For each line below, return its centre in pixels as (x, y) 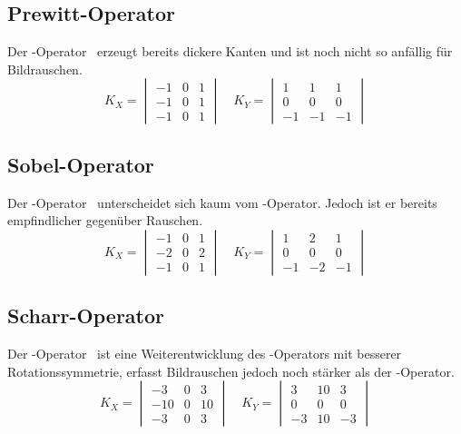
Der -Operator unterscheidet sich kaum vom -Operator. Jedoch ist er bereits (222, 202)
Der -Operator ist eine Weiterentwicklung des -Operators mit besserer (205, 353)
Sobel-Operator (81, 164)
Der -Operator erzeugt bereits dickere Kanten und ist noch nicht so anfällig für (230, 51)
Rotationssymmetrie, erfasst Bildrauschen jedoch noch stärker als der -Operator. (231, 371)
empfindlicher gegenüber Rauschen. (105, 220)
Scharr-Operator (86, 316)
